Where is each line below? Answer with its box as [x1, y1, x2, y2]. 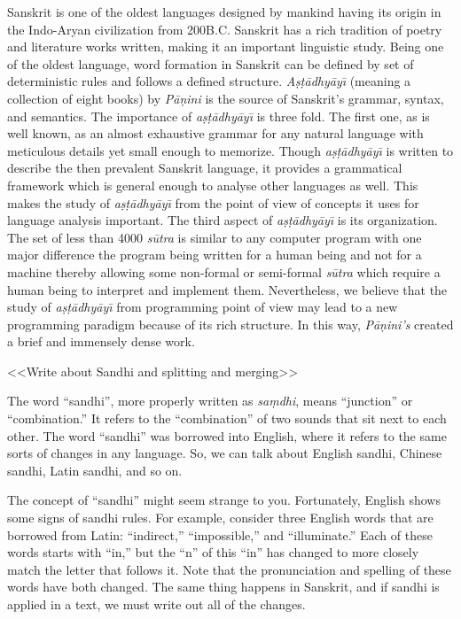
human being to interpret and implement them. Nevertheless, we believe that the [7, 280, 448, 298]
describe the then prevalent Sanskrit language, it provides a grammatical [7, 159, 402, 177]
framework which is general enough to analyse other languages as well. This [7, 175, 418, 194]
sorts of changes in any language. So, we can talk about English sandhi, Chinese [7, 444, 442, 462]
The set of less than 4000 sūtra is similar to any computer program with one [7, 228, 422, 246]
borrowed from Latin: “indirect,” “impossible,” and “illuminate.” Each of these [7, 525, 433, 544]
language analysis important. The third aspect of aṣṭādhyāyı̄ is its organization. [7, 211, 438, 229]
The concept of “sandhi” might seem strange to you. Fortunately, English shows [7, 491, 441, 509]
